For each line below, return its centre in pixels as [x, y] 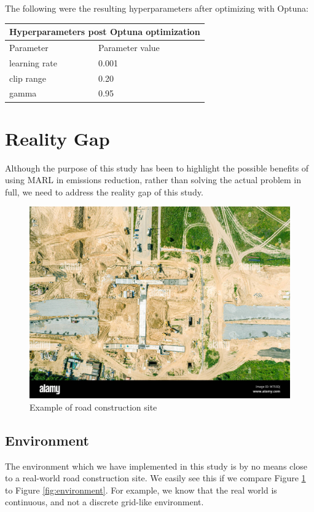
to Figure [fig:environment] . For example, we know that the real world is [141, 490]
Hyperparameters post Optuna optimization [105, 32]
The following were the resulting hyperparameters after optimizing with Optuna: [157, 8]
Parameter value [129, 47]
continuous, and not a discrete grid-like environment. [104, 502]
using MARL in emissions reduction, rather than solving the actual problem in [153, 180]
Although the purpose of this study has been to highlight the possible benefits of [157, 167]
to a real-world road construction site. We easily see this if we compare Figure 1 [155, 478]
